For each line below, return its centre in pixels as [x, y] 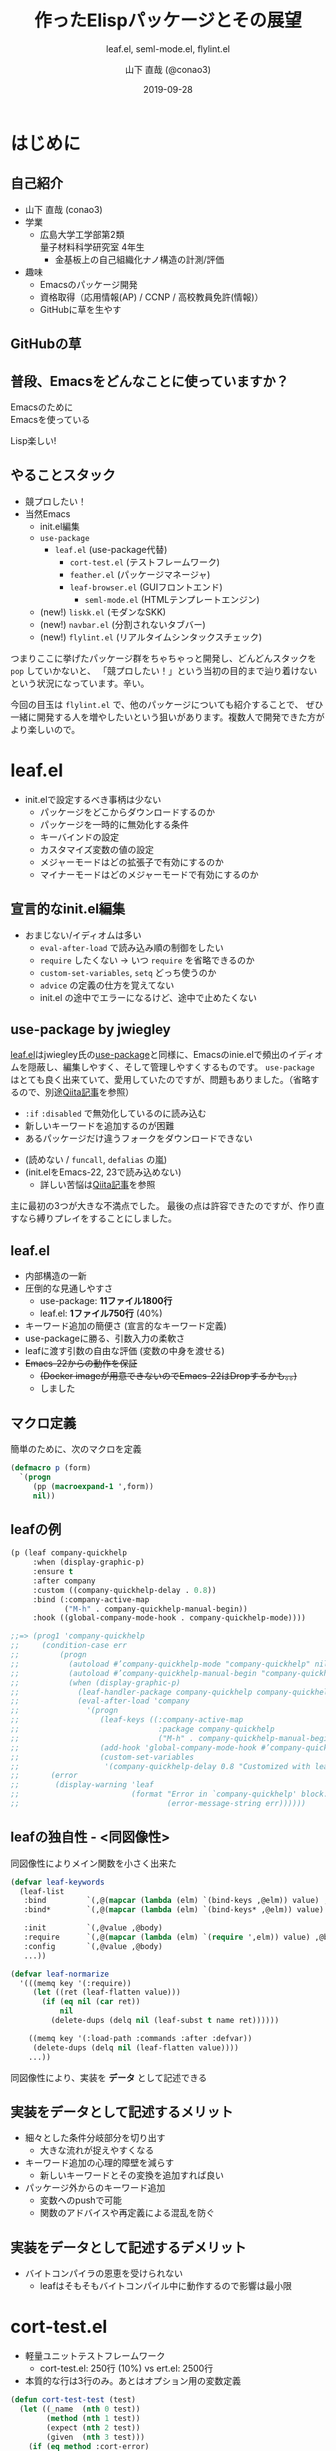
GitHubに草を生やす [80, 309]
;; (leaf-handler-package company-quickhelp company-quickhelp [171, 1692]
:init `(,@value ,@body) [93, 1928]
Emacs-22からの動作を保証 [81, 1363]
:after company [64, 1581]
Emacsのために [41, 407]
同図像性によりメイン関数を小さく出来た [93, 1863]
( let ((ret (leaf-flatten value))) [107, 1992]
